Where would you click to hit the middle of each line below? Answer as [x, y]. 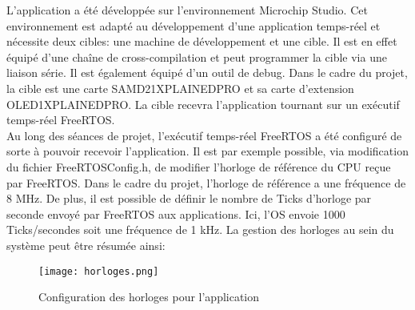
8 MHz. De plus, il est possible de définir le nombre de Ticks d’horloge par [189, 198]
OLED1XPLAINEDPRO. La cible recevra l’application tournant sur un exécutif [203, 104]
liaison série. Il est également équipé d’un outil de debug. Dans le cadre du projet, [207, 72]
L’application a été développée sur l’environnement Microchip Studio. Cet [187, 10]
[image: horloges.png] [99, 271]
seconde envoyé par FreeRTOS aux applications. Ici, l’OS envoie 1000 [176, 213]
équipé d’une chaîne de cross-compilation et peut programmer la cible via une [197, 56]
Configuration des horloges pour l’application [149, 297]
